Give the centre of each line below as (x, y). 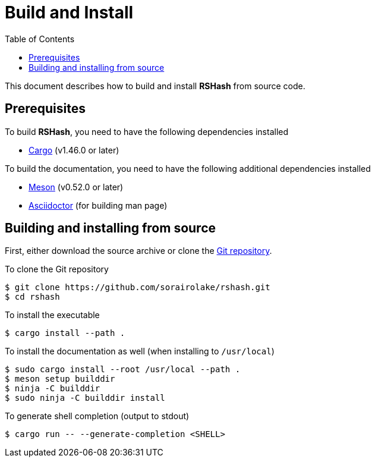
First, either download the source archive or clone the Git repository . (138, 251)
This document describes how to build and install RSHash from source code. (155, 86)
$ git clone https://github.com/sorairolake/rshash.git (138, 287)
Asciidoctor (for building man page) (98, 205)
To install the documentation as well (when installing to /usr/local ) (140, 351)
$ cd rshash (32, 297)
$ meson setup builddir (60, 379)
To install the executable (52, 315)
